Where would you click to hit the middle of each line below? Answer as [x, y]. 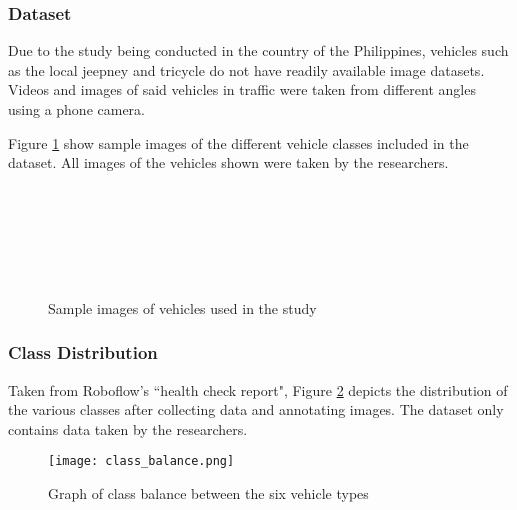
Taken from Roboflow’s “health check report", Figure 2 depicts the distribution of [258, 389]
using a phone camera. [77, 109]
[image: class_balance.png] [141, 461]
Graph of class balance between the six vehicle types [208, 493]
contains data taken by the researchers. [128, 428]
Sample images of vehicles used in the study [182, 307]
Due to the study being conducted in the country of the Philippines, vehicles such [258, 50]
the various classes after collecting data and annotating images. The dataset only [256, 409]
